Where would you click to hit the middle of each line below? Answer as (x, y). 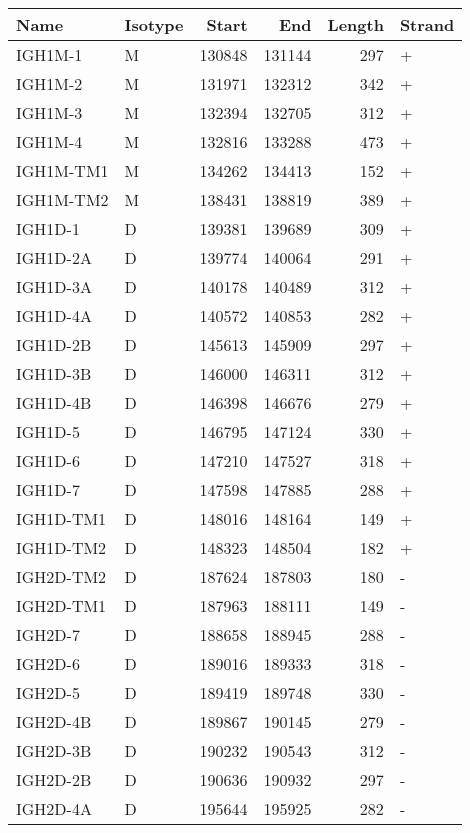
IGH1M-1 (49, 54)
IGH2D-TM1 (61, 605)
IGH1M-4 (49, 141)
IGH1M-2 (49, 83)
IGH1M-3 (49, 112)
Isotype (154, 24)
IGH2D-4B (54, 721)
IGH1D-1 (48, 228)
